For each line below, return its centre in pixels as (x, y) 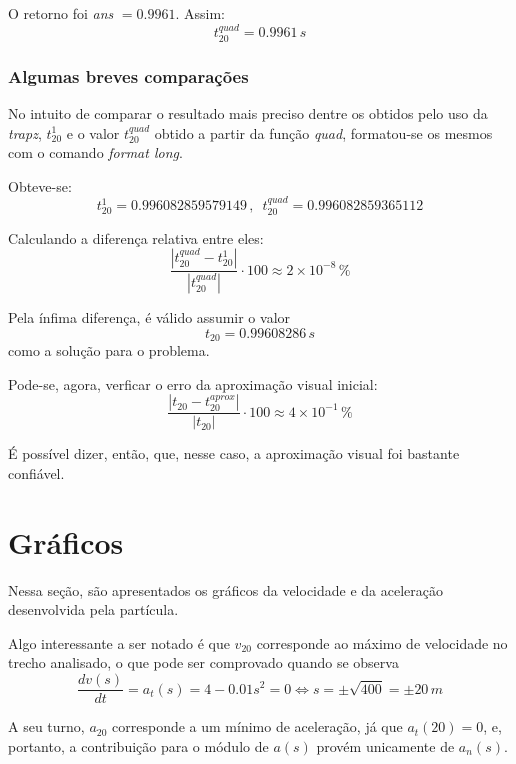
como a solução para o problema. (109, 350)
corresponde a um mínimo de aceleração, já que (257, 726)
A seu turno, (46, 726)
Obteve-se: (40, 185)
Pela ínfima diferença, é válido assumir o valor (149, 317)
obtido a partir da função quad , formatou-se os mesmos (323, 132)
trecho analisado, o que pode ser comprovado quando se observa (203, 662)
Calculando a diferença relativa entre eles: (136, 237)
